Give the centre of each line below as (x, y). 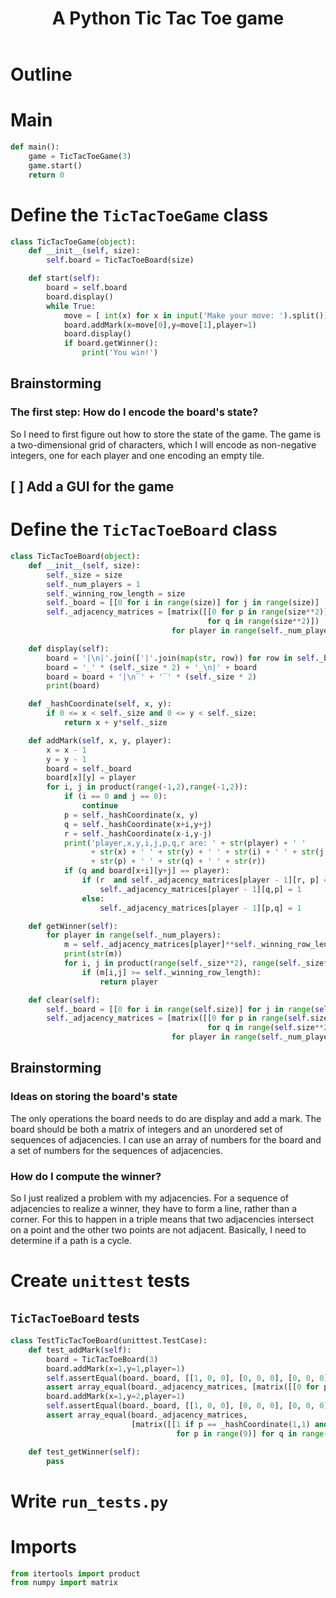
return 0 (46, 175)
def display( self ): (69, 648)
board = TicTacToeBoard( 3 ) (102, 1359)
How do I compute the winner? (86, 1176)
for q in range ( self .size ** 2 (268, 1028)
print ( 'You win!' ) (120, 353)
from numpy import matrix (64, 1583)
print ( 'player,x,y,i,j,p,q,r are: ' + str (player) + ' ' (185, 843)
